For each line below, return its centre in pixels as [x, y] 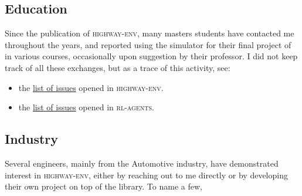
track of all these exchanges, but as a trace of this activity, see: [118, 67]
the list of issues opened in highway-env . [91, 87]
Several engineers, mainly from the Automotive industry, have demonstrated [142, 163]
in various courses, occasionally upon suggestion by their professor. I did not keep [151, 56]
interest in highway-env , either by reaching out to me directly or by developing [146, 175]
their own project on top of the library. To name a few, [104, 186]
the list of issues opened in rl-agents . [86, 107]
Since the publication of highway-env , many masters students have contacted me [150, 33]
